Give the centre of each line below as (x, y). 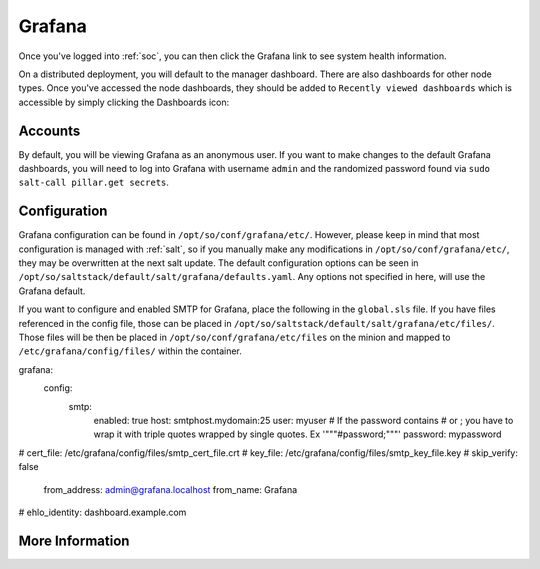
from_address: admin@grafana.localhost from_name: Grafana (170, 489)
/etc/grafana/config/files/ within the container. (130, 351)
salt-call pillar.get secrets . (94, 182)
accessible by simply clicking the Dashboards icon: (124, 102)
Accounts (49, 130)
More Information (74, 540)
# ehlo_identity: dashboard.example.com (102, 512)
